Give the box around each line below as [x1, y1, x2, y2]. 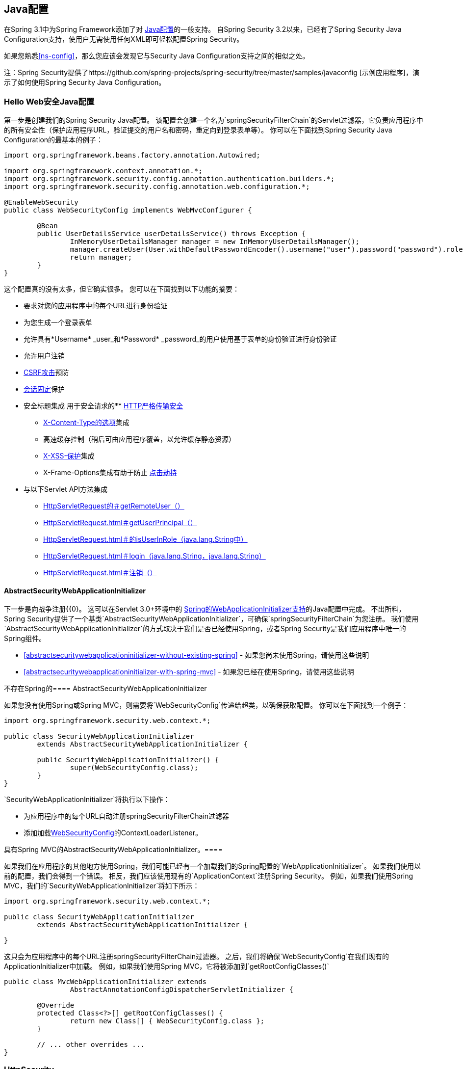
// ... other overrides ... [37, 1041, 145, 1049]
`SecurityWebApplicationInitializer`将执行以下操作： [4, 795, 170, 804]
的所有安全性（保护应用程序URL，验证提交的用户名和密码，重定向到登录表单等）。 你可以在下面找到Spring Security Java [4, 126, 392, 134]
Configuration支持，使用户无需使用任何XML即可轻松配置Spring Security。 [4, 35, 244, 44]
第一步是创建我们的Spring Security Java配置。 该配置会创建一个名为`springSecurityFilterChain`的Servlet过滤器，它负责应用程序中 [4, 116, 423, 125]
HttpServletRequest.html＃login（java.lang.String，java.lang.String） [43, 552, 266, 561]
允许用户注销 [24, 351, 65, 360]
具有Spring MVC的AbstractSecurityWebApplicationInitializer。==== [4, 845, 223, 854]
